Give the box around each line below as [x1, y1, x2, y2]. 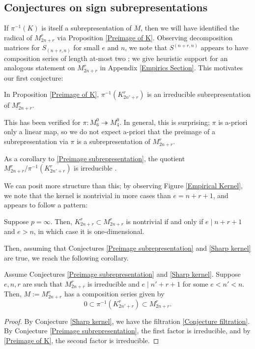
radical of [4, 32, 32, 42]
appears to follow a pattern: [4, 200, 88, 210]
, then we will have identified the [141, 23, 239, 33]
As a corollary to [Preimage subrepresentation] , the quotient [4, 153, 185, 163]
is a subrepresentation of [77, 136, 150, 146]
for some [182, 278, 208, 289]
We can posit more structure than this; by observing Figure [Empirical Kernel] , [4, 180, 243, 191]
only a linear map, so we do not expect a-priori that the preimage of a [4, 126, 215, 137]
